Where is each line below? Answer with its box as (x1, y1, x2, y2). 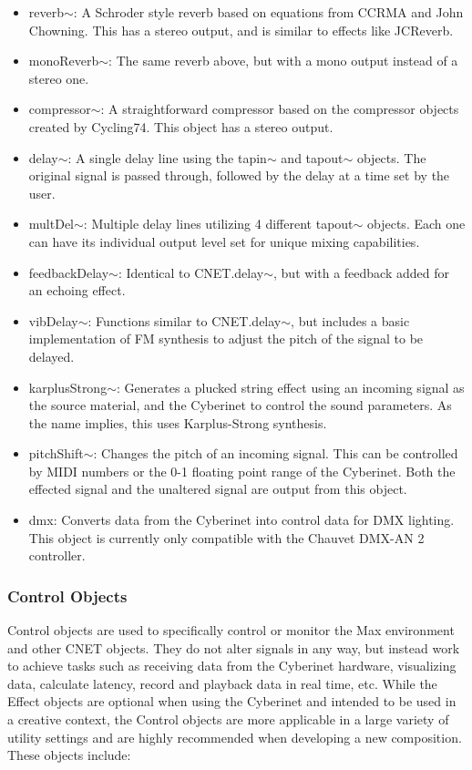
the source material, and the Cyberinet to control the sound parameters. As (28, 395, 452, 415)
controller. (28, 546, 86, 565)
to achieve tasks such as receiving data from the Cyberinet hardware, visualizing (7, 656, 457, 675)
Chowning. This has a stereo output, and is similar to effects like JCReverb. (28, 20, 454, 39)
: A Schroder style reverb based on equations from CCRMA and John (73, 3, 464, 21)
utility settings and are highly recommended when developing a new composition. (7, 727, 462, 746)
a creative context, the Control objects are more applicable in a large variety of (7, 710, 449, 729)
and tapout (281, 148, 344, 167)
